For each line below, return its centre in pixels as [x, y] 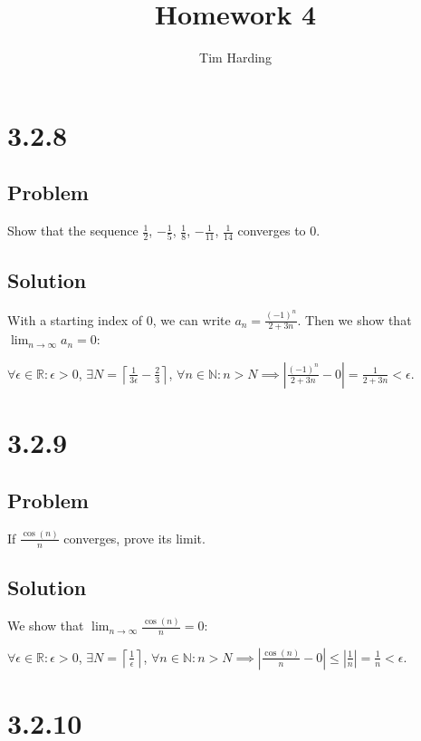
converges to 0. [279, 231]
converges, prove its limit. [134, 538]
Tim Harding [235, 58]
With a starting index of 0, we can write [119, 319]
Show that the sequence [73, 231]
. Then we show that [354, 319]
